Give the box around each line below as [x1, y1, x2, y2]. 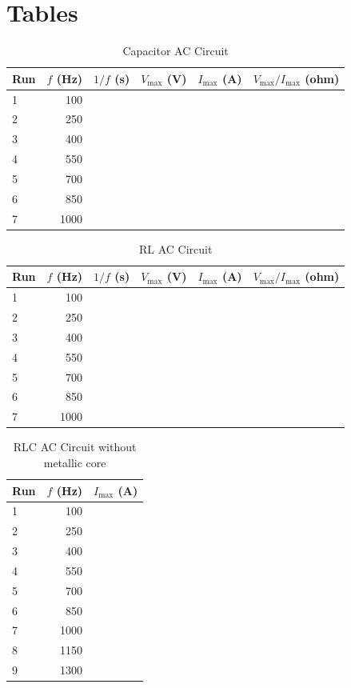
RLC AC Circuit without [13, 438, 137, 455]
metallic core [43, 454, 106, 470]
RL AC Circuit [138, 240, 213, 257]
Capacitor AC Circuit [122, 42, 229, 59]
